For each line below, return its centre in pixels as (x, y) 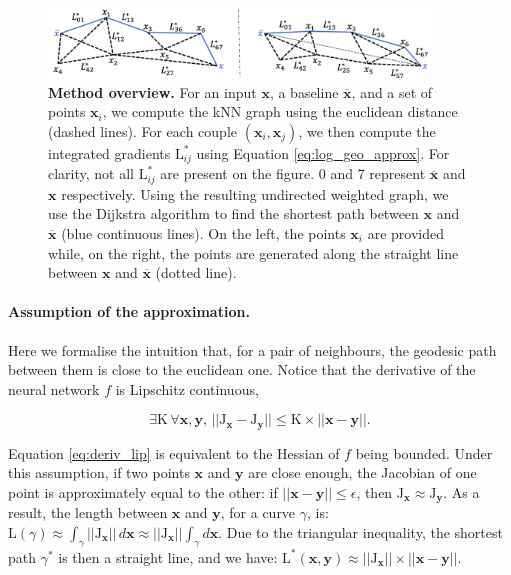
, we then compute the (367, 130)
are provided (406, 232)
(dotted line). (196, 272)
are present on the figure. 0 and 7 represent (293, 173)
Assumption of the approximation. (129, 311)
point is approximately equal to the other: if (143, 491)
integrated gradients (109, 152)
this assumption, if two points (99, 472)
